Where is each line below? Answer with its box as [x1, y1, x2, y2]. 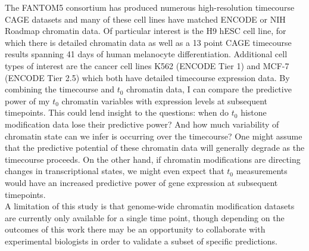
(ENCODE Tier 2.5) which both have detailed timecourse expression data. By [5, 71, 290, 83]
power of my [5, 94, 50, 107]
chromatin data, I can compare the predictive [126, 83, 292, 95]
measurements [236, 165, 288, 177]
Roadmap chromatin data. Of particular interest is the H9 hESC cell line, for [5, 24, 286, 37]
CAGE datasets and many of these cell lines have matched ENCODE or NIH [5, 13, 286, 25]
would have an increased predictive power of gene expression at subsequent [5, 176, 278, 188]
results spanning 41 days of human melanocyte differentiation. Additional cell [5, 48, 288, 60]
